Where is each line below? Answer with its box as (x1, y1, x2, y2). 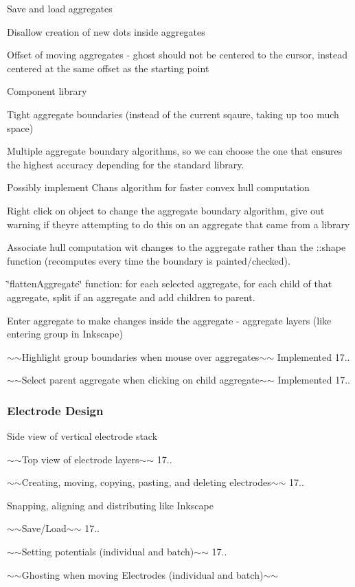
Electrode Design (7, 401, 104, 419)
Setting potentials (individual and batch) (21, 544, 194, 559)
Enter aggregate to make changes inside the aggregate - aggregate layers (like (7, 313, 332, 327)
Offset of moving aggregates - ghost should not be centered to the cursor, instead (7, 47, 348, 62)
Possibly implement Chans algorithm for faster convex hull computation (7, 180, 310, 195)
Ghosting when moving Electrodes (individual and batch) (21, 567, 264, 582)
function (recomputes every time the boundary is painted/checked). (7, 253, 290, 267)
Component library (7, 84, 87, 98)
